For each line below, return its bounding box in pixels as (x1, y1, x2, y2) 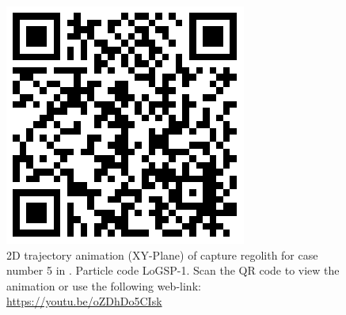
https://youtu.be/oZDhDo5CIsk (6, 293, 162, 309)
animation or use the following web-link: (6, 277, 201, 294)
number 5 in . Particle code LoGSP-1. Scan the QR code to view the (6, 262, 340, 279)
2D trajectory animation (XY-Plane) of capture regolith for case (6, 246, 318, 263)
